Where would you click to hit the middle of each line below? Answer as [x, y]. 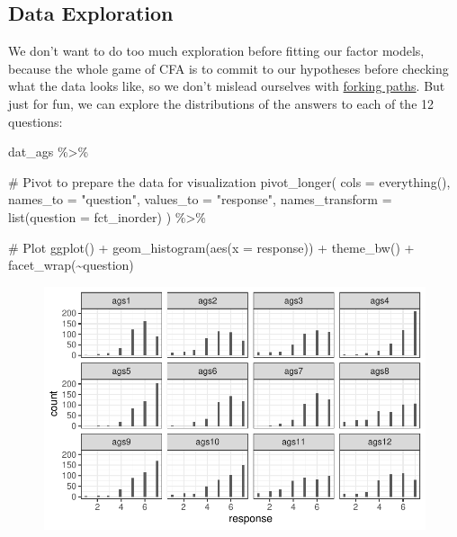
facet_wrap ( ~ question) [71, 265]
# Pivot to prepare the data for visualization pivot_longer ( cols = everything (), [229, 181]
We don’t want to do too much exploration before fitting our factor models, [216, 51]
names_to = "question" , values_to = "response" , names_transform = [200, 199]
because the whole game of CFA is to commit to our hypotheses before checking [228, 68]
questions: [36, 121]
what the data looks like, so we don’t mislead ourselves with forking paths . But [227, 86]
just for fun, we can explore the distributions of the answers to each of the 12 [221, 103]
